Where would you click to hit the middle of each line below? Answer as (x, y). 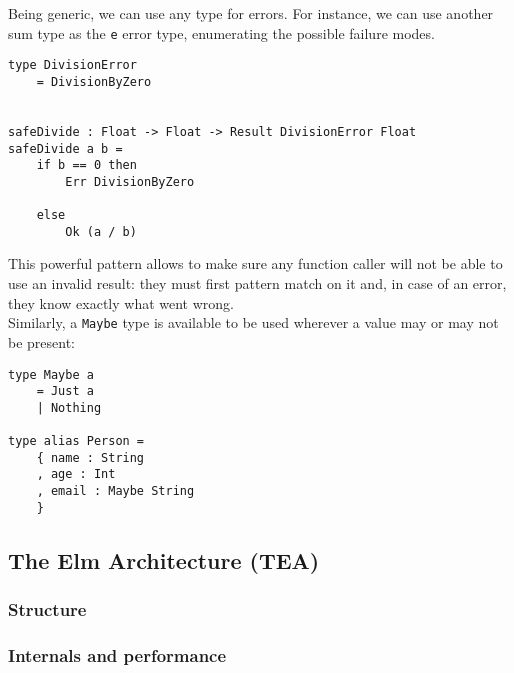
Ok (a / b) (101, 231)
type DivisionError (72, 65)
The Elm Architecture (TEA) (164, 559)
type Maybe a (51, 374)
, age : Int (76, 474)
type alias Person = (76, 441)
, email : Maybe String (115, 491)
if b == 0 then (86, 165)
